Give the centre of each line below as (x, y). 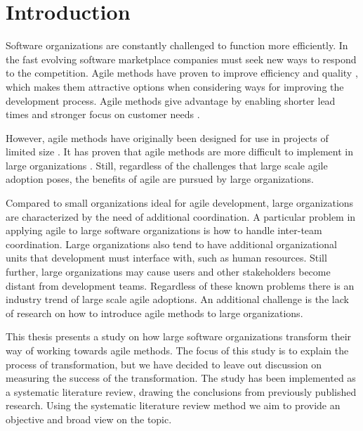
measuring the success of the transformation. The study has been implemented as (181, 378)
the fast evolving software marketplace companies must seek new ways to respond (181, 59)
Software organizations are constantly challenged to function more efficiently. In (177, 45)
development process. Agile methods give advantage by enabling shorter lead (171, 100)
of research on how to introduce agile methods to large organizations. (154, 313)
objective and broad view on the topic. (89, 419)
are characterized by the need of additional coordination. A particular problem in (181, 216)
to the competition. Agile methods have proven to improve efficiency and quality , (182, 73)
